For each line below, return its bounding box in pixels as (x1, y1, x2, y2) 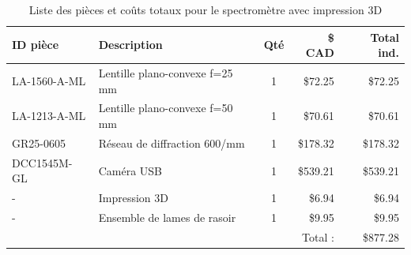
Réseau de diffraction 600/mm (98, 134, 245, 151)
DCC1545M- (12, 154, 73, 171)
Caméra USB (98, 162, 163, 178)
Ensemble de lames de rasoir (98, 209, 236, 226)
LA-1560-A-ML (12, 72, 86, 88)
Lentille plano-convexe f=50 (98, 99, 233, 116)
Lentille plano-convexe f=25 (98, 65, 233, 81)
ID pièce (12, 36, 59, 53)
